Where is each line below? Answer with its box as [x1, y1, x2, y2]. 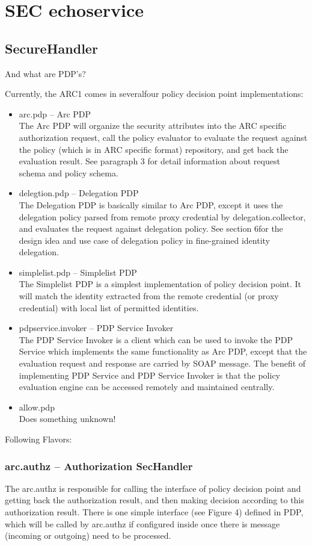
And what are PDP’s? [5, 67, 86, 79]
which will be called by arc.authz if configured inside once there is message [5, 517, 280, 530]
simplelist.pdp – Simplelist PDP [19, 265, 137, 278]
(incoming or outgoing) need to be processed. [5, 529, 171, 542]
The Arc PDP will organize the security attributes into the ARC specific [19, 119, 287, 132]
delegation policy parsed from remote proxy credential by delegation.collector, [19, 210, 306, 223]
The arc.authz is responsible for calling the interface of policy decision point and [5, 482, 301, 494]
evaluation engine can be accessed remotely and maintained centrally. [19, 380, 275, 393]
